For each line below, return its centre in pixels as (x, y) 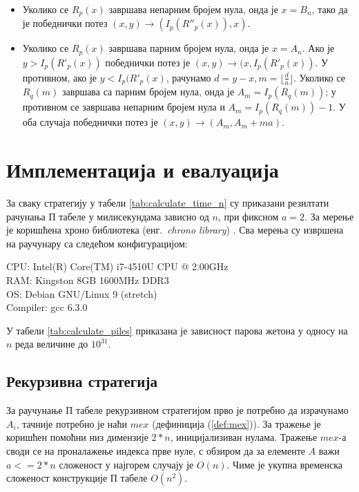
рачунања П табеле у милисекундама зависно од (108, 216)
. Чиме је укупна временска (285, 464)
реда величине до (52, 344)
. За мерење (329, 216)
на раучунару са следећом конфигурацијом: (97, 243)
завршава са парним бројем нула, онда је (148, 92)
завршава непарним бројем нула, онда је (193, 9)
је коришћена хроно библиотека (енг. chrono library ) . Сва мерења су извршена (175, 230)
